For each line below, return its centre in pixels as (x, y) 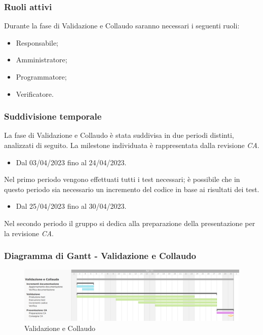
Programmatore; (41, 77)
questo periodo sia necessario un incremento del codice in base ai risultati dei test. (132, 189)
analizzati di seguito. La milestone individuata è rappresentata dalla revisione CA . (132, 145)
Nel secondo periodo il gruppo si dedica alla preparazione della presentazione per (130, 223)
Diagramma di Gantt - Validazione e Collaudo (100, 256)
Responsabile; (37, 42)
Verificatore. (35, 94)
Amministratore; (42, 60)
